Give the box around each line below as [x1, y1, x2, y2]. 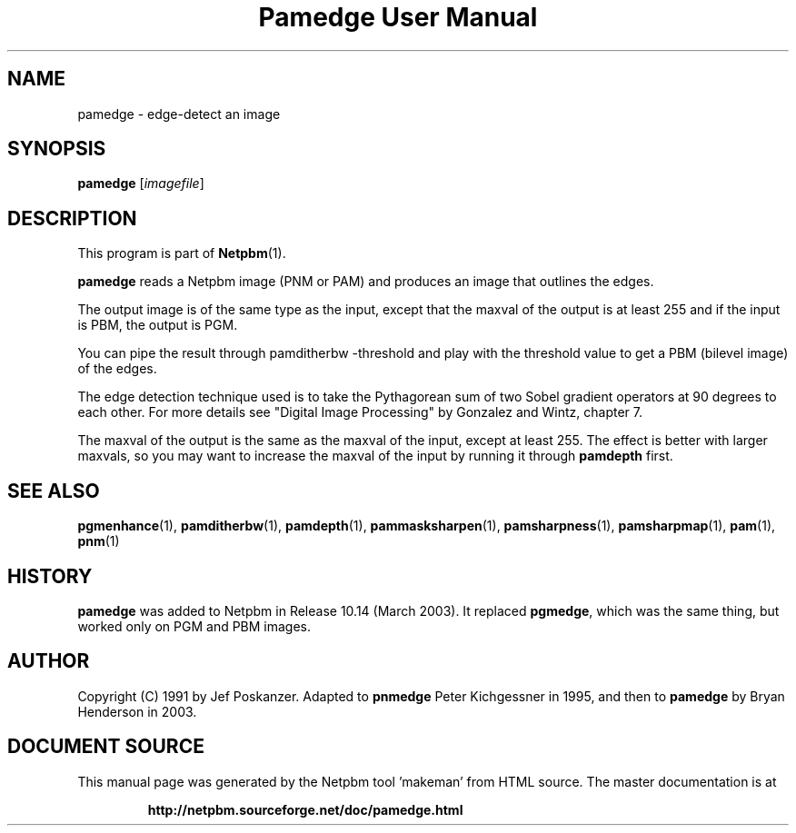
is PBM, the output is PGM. [77, 317, 238, 333]
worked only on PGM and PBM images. [77, 618, 312, 634]
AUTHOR [7, 650, 90, 673]
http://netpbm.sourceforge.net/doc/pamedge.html [147, 801, 463, 818]
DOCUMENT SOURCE [7, 735, 204, 759]
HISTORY [7, 564, 93, 588]
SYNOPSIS [7, 137, 106, 161]
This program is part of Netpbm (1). [77, 245, 286, 262]
